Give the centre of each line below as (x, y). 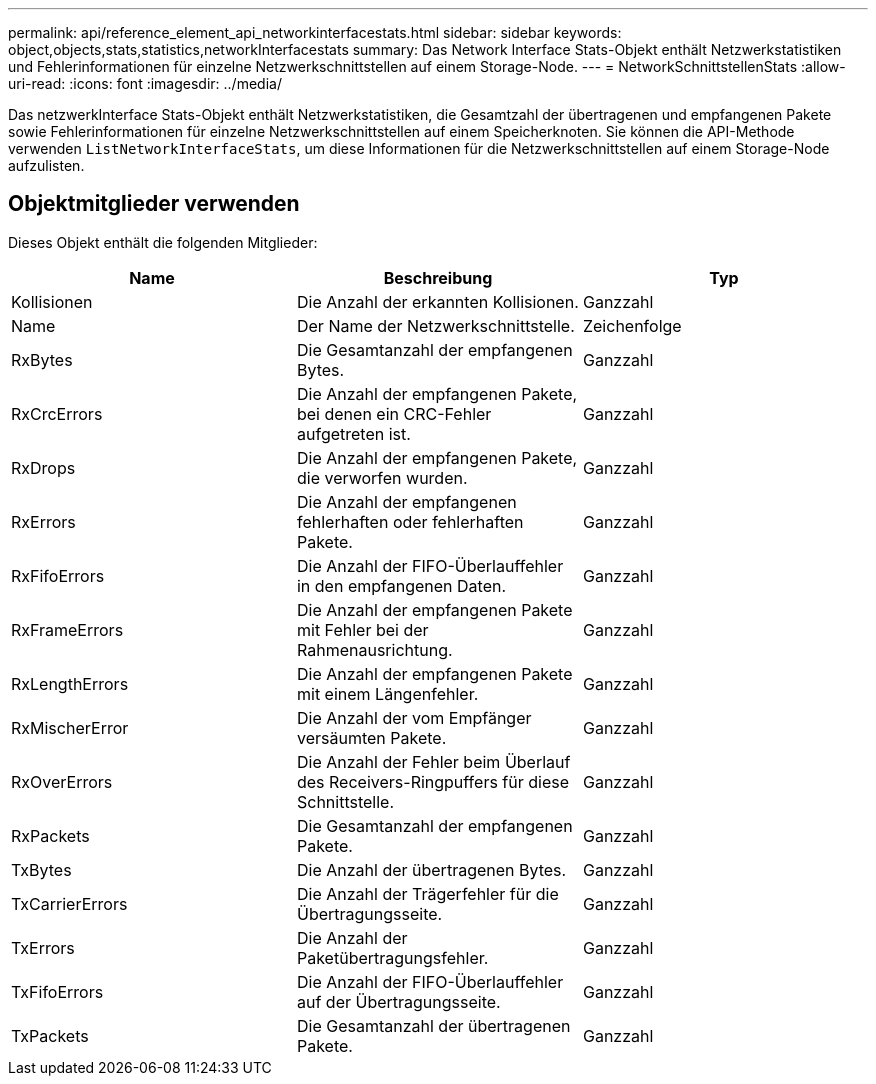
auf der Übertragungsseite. (398, 1001)
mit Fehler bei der (362, 629)
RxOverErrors (62, 781)
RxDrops (43, 467)
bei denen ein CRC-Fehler (394, 413)
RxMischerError (70, 727)
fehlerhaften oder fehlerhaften (410, 521)
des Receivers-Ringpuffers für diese (433, 781)
